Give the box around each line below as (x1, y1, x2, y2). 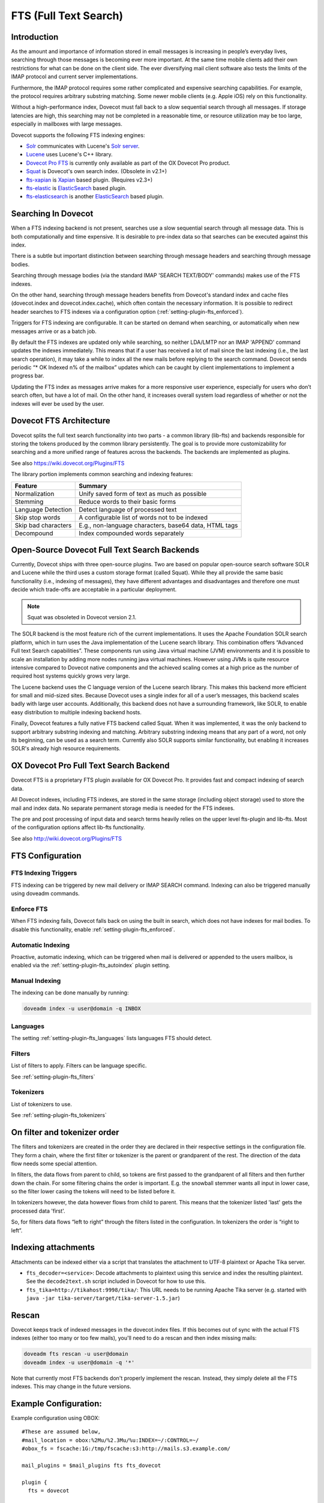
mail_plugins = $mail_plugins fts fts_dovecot (22, 1462, 161, 1469)
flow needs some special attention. (11, 1160, 98, 1167)
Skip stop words (14, 513, 61, 521)
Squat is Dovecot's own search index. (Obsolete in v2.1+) (26, 168, 167, 175)
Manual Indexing (11, 977, 61, 985)
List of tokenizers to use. (11, 1100, 72, 1107)
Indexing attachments (11, 1242, 95, 1253)
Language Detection (14, 505, 72, 513)
